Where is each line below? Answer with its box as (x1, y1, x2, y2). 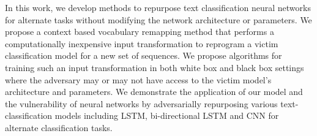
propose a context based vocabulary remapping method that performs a (5, 25, 274, 38)
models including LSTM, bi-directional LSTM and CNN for (54, 109, 279, 122)
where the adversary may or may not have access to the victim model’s (5, 73, 272, 86)
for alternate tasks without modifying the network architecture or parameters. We (5, 13, 312, 26)
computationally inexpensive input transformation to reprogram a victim (5, 37, 278, 50)
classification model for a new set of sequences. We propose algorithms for (5, 49, 282, 62)
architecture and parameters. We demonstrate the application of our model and (5, 85, 303, 98)
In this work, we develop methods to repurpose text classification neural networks (5, 1, 311, 13)
